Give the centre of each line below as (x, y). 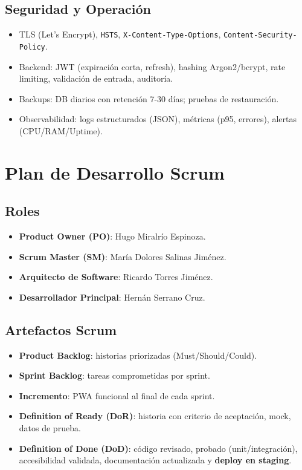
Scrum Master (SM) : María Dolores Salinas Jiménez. (123, 256)
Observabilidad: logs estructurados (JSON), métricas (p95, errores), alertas (158, 119)
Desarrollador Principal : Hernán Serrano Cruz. (112, 297)
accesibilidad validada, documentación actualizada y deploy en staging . (155, 460)
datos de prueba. (50, 428)
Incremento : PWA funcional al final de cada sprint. (117, 395)
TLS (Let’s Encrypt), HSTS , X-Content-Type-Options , (120, 34)
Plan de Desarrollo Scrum (115, 172)
